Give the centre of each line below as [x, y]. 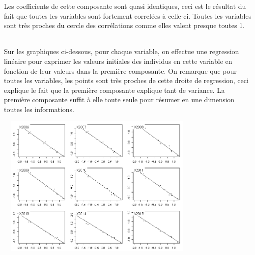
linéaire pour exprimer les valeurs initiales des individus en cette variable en [118, 61]
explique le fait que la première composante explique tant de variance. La [114, 90]
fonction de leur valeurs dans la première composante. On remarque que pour [120, 71]
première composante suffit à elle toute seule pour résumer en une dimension [119, 99]
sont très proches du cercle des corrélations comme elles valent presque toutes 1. [124, 25]
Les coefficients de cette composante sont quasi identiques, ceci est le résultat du [125, 6]
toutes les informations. [39, 109]
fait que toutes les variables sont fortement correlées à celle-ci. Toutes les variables [128, 15]
